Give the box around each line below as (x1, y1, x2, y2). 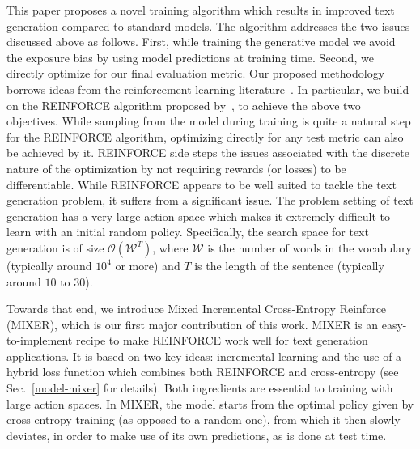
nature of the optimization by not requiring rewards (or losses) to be (6, 159, 346, 176)
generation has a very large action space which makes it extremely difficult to (6, 207, 390, 224)
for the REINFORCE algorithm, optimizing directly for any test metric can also (6, 128, 404, 145)
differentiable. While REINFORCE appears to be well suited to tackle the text (6, 176, 397, 193)
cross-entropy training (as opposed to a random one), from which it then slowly (6, 411, 401, 428)
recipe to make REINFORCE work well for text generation (75, 332, 368, 349)
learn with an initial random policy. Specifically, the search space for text (6, 223, 369, 240)
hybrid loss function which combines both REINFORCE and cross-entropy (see (6, 363, 399, 380)
